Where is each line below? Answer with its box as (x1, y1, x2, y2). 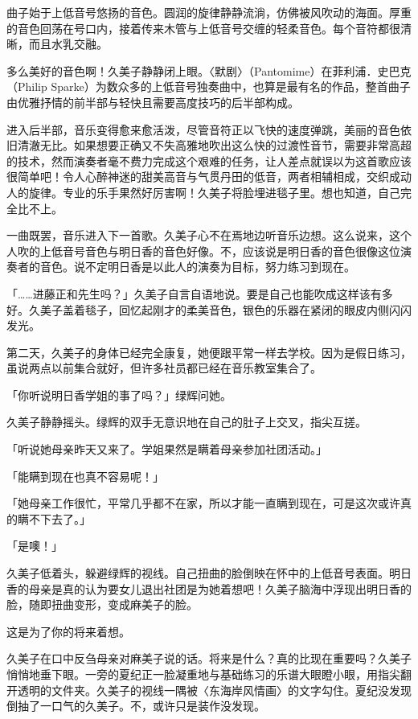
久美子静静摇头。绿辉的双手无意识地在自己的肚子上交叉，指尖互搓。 (6, 413, 367, 430)
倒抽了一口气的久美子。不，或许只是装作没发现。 (6, 697, 265, 714)
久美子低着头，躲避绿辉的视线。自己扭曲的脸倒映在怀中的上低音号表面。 (6, 565, 389, 581)
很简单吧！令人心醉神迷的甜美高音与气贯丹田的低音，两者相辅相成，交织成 (6, 168, 400, 185)
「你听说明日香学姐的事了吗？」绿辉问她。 (6, 386, 232, 403)
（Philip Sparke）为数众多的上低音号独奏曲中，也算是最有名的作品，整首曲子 (6, 78, 411, 95)
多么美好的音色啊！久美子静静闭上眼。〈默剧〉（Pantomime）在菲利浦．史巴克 (6, 62, 412, 79)
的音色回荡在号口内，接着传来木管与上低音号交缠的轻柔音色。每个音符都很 (6, 19, 400, 36)
